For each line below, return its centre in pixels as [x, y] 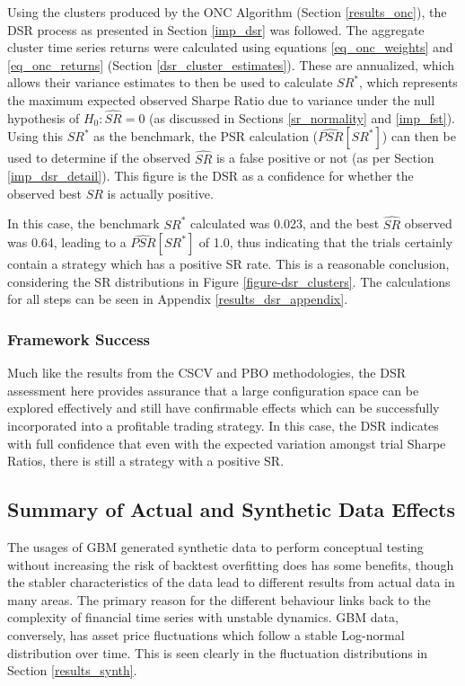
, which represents [408, 82]
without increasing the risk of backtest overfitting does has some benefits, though [231, 564]
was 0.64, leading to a [67, 242]
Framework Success [79, 339]
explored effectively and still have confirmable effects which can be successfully [224, 408]
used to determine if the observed [99, 158]
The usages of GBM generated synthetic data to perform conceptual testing [215, 546]
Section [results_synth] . [72, 670]
